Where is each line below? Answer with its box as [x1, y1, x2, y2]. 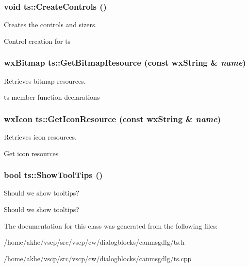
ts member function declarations [4, 92, 100, 102]
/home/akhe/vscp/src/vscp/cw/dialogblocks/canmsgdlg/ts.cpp [4, 253, 192, 263]
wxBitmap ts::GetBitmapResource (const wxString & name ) [4, 56, 246, 69]
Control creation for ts [4, 36, 71, 46]
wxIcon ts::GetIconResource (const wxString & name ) [4, 112, 221, 125]
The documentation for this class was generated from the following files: [4, 220, 218, 231]
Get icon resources [4, 148, 59, 158]
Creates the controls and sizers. [4, 19, 97, 30]
